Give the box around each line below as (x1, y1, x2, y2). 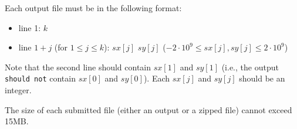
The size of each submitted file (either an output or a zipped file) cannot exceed (5, 103, 292, 116)
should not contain (5, 72, 76, 84)
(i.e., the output (221, 60, 279, 73)
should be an (239, 72, 285, 84)
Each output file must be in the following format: (5, 2, 182, 13)
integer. (5, 84, 32, 96)
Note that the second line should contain (5, 60, 151, 73)
